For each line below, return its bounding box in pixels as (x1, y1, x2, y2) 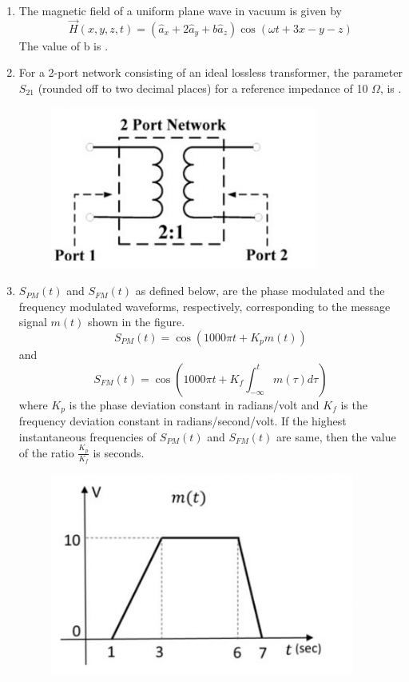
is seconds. (93, 444, 145, 461)
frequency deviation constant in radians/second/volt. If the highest (18, 413, 347, 429)
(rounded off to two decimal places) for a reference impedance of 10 (38, 80, 368, 96)
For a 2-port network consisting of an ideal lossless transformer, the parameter (18, 64, 403, 81)
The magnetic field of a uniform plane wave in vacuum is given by (18, 2, 342, 18)
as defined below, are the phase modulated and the (135, 282, 385, 299)
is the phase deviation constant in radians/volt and (69, 396, 320, 413)
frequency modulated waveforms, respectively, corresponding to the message (18, 297, 391, 314)
